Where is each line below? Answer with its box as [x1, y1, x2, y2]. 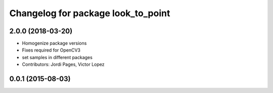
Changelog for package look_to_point [9, 8, 170, 19]
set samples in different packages [22, 54, 93, 60]
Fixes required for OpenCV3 [22, 47, 81, 53]
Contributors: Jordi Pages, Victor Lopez [22, 61, 105, 68]
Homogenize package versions [22, 40, 87, 46]
